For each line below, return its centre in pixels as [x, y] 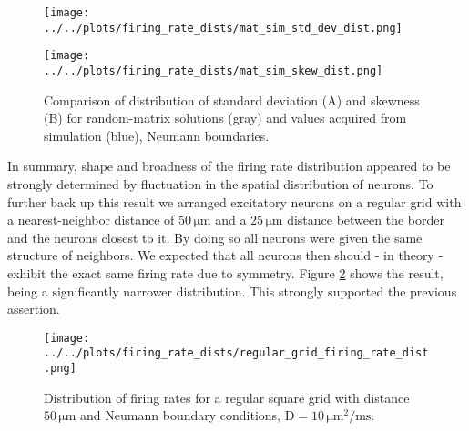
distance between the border [366, 220]
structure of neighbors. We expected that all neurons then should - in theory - [225, 255]
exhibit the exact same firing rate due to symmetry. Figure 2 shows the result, [225, 272]
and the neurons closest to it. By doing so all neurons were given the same [215, 237]
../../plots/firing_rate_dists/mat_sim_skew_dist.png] [214, 70]
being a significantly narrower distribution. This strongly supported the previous [232, 291]
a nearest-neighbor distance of [91, 220]
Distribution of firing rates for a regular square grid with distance [227, 397]
